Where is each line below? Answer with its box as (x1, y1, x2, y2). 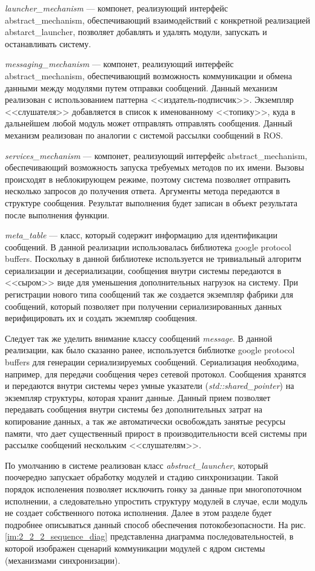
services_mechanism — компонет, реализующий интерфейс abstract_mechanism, (5, 149, 308, 162)
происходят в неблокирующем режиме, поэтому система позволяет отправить (5, 172, 291, 185)
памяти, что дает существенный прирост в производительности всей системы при (5, 426, 307, 439)
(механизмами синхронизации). (5, 553, 121, 566)
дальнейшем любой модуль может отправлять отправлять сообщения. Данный (5, 117, 293, 129)
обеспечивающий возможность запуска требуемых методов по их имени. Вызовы (5, 161, 304, 174)
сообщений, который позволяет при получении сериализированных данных (5, 299, 282, 312)
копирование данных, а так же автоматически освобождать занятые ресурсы (5, 415, 286, 427)
